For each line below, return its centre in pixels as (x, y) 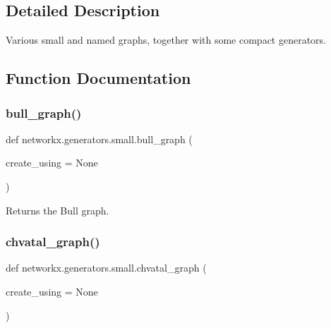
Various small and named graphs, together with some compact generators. (166, 40)
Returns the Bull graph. (58, 210)
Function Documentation (98, 78)
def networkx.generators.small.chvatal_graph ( (106, 268)
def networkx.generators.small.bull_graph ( (99, 139)
